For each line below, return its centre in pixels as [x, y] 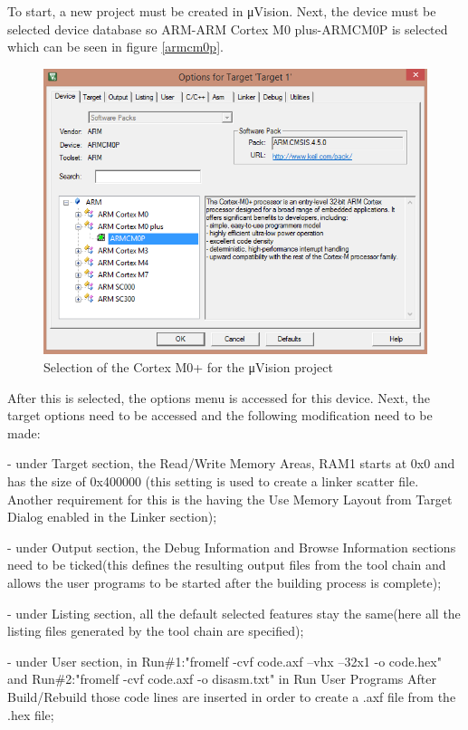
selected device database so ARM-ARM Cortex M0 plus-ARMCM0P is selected [228, 29]
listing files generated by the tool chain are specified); [156, 631]
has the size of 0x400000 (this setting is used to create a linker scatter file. [213, 481]
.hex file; [31, 714]
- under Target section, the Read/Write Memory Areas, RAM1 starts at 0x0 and [231, 463]
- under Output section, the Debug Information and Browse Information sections [232, 547]
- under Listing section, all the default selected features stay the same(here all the [234, 613]
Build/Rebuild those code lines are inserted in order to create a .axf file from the [232, 696]
